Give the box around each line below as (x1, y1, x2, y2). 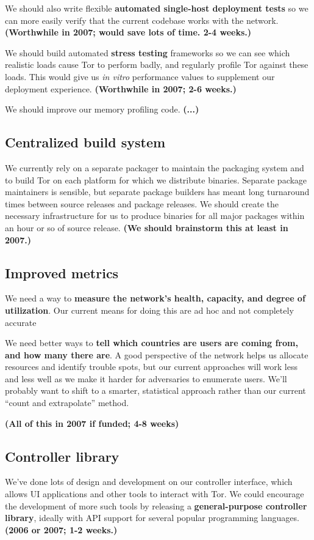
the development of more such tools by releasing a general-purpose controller (5, 499, 307, 512)
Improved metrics (5, 263, 119, 282)
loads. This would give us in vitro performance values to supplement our (5, 70, 275, 83)
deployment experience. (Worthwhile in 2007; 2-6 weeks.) (5, 82, 237, 95)
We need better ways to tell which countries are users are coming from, (5, 336, 298, 349)
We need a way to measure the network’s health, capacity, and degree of (5, 292, 305, 305)
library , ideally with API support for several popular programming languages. (5, 511, 299, 524)
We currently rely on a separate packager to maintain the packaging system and (5, 161, 304, 174)
